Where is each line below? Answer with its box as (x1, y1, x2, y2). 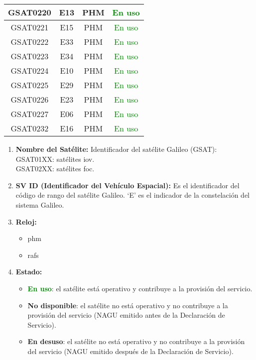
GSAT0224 (10, 65, 49, 76)
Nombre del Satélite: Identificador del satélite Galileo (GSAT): (15, 144, 217, 154)
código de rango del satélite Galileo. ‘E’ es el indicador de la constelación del (15, 190, 250, 200)
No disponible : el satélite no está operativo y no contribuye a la (27, 300, 228, 310)
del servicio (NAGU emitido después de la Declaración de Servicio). (27, 346, 234, 356)
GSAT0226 (10, 94, 49, 105)
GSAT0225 (10, 79, 49, 91)
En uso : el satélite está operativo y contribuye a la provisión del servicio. (27, 283, 253, 293)
